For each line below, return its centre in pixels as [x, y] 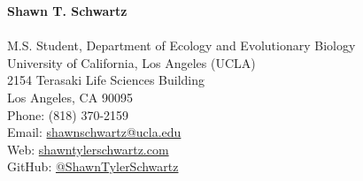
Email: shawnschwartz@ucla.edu [94, 132]
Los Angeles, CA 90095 [70, 97]
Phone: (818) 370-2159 [68, 114]
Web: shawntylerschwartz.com [88, 149]
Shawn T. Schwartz [67, 11]
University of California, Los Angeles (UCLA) [131, 62]
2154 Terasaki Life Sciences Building [106, 80]
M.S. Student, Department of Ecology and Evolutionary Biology [181, 45]
